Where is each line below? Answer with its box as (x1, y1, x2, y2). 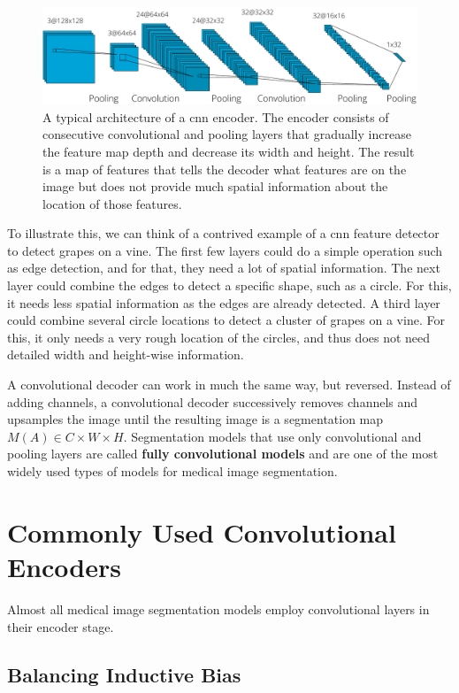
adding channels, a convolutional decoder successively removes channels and (7, 392, 418, 411)
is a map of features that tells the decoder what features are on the (42, 159, 407, 178)
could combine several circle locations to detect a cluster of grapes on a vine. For (7, 311, 445, 329)
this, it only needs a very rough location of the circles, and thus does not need (7, 327, 431, 346)
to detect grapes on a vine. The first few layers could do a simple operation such (7, 241, 443, 259)
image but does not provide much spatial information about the (42, 177, 388, 196)
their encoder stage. (7, 617, 114, 635)
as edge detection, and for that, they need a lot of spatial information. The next (7, 258, 440, 277)
